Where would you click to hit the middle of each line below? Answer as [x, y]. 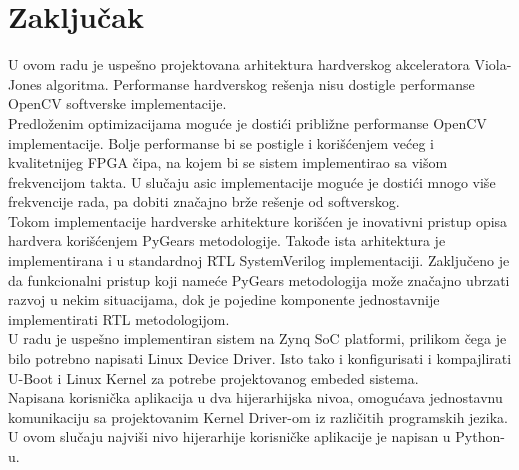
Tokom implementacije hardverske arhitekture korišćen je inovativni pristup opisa [258, 220]
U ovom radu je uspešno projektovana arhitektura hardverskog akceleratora [239, 64]
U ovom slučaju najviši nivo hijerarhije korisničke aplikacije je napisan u [229, 436]
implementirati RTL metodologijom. [119, 318]
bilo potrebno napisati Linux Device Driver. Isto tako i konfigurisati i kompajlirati [260, 358]
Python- [480, 436]
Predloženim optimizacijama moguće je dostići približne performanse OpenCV [247, 122]
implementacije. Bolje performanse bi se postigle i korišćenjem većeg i [221, 142]
